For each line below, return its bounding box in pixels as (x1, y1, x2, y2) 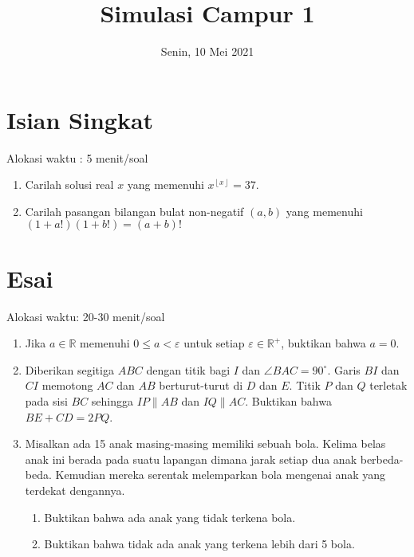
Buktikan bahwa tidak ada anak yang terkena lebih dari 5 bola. (44, 535, 355, 552)
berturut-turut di (159, 377, 243, 394)
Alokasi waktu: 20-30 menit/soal (6, 308, 165, 324)
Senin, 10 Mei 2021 (160, 43, 254, 60)
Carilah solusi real (25, 176, 114, 193)
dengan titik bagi (146, 361, 231, 378)
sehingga (91, 392, 134, 409)
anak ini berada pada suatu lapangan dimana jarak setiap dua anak (25, 450, 357, 467)
